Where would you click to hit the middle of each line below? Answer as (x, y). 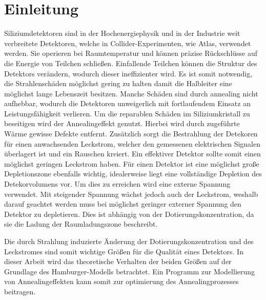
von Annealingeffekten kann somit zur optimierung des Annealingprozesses (121, 281)
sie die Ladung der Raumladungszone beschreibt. (81, 224)
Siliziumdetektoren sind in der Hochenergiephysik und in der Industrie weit (122, 33)
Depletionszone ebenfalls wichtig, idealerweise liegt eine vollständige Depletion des (133, 174)
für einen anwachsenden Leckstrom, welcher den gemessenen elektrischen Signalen (132, 143)
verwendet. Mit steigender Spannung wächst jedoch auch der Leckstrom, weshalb (131, 194)
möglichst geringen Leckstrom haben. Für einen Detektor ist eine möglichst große (132, 163)
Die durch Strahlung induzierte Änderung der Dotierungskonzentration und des (129, 241)
